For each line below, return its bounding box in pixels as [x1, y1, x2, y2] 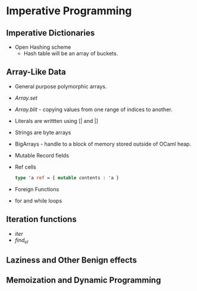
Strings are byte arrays [14, 129, 71, 136]
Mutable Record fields [14, 151, 70, 159]
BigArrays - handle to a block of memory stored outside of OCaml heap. [14, 140, 192, 147]
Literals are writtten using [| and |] [14, 117, 98, 124]
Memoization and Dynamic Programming [6, 275, 161, 286]
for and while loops [14, 197, 62, 204]
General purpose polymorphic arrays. [14, 83, 107, 90]
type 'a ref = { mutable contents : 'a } [14, 175, 120, 181]
